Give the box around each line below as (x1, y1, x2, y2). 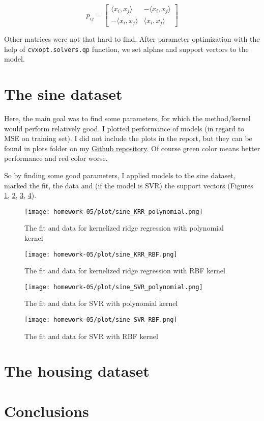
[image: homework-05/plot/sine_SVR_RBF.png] (24, 316, 178, 324)
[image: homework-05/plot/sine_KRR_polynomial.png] (24, 208, 203, 215)
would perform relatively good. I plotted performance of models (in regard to (4, 123, 245, 133)
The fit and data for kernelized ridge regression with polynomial (24, 222, 224, 233)
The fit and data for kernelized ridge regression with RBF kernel (24, 265, 225, 276)
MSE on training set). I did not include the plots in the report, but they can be (4, 133, 252, 144)
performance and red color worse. (4, 153, 108, 163)
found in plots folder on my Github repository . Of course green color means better (4, 143, 260, 153)
